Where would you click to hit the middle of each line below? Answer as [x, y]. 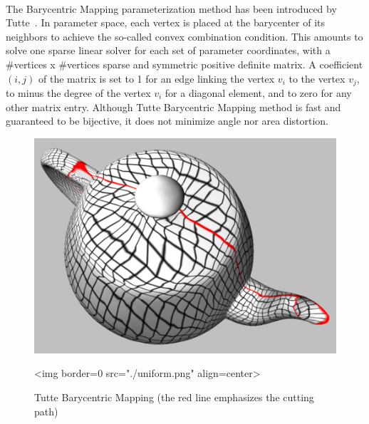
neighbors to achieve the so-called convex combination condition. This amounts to [184, 36]
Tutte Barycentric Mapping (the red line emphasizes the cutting [174, 397]
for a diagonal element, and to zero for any [258, 93]
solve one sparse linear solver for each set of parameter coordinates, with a [168, 50]
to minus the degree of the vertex [78, 93]
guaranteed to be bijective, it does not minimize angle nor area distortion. [167, 121]
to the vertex [317, 78]
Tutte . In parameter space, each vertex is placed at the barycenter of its [165, 22]
